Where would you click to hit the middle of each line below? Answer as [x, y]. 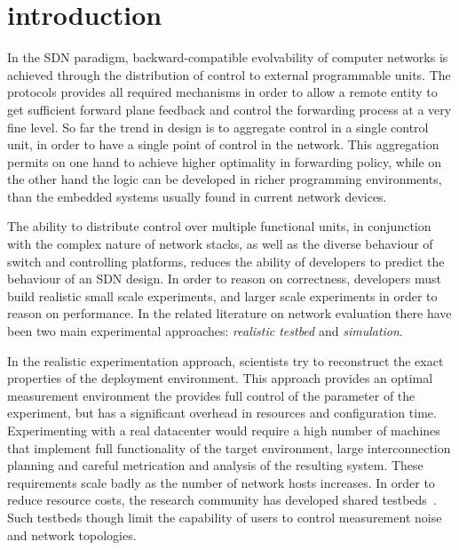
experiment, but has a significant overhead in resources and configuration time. [222, 413]
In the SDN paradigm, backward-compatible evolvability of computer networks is [228, 57]
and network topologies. [72, 534]
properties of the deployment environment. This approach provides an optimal [220, 378]
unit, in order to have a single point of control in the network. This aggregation [223, 144]
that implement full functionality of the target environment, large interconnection [229, 447]
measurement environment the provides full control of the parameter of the [211, 395]
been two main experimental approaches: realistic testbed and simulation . [205, 331]
